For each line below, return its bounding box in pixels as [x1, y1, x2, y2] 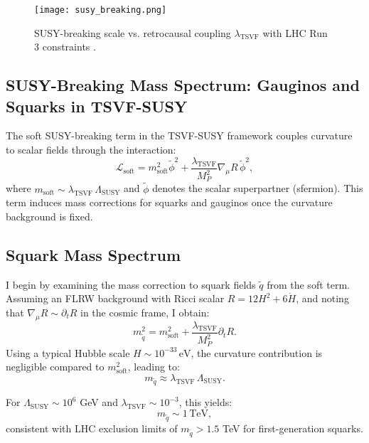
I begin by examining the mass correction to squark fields [6, 277, 256, 292]
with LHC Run [262, 25, 328, 40]
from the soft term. [267, 277, 350, 292]
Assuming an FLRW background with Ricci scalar [6, 291, 225, 306]
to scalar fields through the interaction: [6, 142, 176, 157]
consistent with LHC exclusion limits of [6, 420, 178, 435]
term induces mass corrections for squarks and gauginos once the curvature [6, 195, 333, 210]
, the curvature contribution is [191, 345, 323, 360]
